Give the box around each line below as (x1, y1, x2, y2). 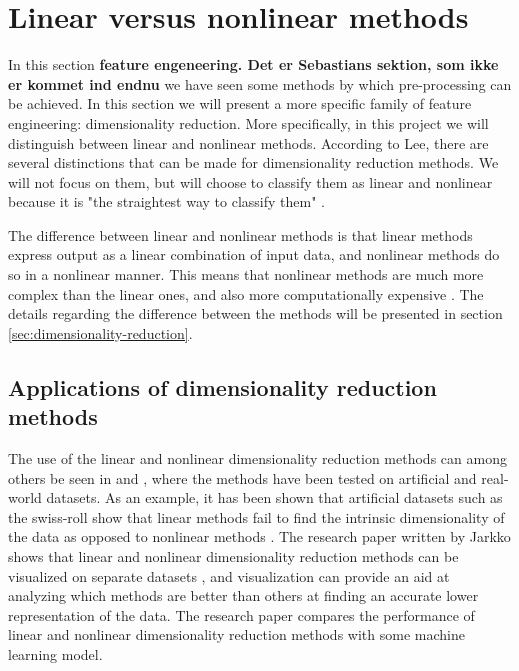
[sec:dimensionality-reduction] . (8, 322, 193, 343)
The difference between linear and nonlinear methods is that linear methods (8, 224, 473, 245)
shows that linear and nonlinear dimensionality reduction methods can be (8, 546, 459, 566)
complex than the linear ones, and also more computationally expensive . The (8, 283, 484, 304)
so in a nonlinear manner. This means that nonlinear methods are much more (8, 264, 484, 285)
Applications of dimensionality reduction (8, 371, 437, 402)
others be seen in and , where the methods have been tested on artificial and (8, 467, 477, 488)
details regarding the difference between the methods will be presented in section (8, 303, 503, 324)
